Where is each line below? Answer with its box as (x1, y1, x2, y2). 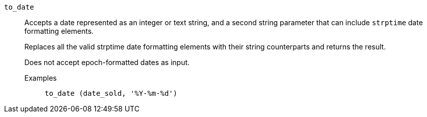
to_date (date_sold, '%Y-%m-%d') (45, 89, 178, 97)
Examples (24, 74, 57, 82)
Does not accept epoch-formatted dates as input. (24, 58, 190, 67)
